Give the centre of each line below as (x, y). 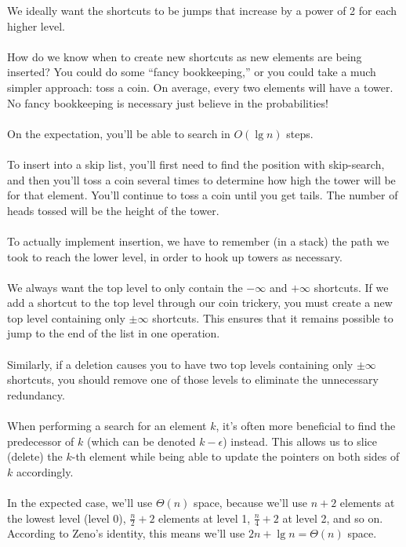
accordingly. (45, 471)
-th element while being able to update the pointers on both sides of (236, 456)
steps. (300, 133)
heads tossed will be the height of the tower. (113, 210)
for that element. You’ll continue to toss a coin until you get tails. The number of (203, 195)
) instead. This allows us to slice (300, 441)
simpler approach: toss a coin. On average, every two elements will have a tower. (200, 87)
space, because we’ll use (250, 502)
